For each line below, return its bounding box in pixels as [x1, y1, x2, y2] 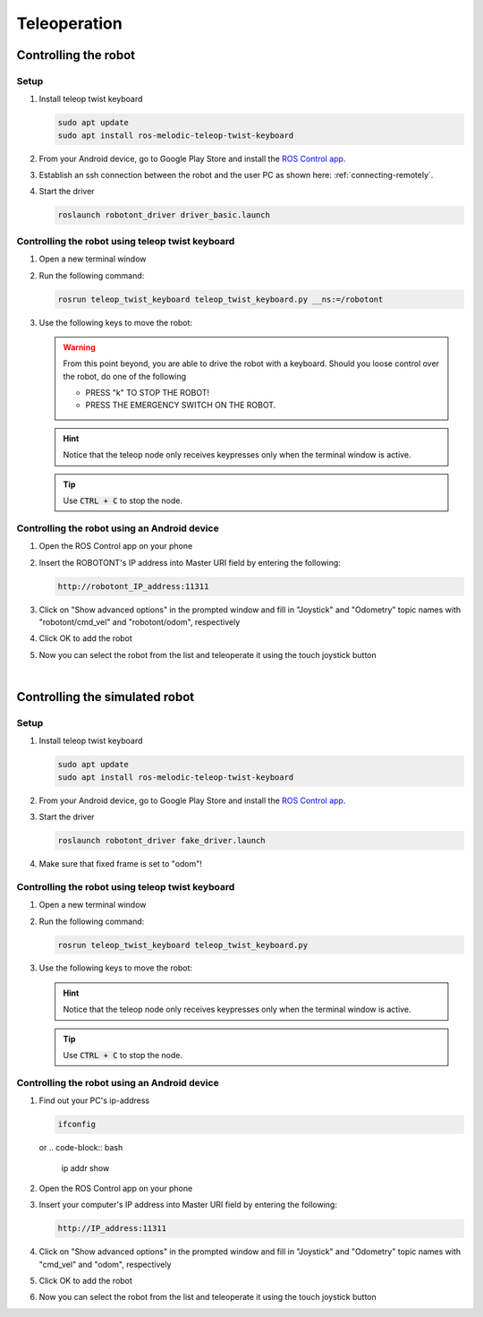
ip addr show [61, 1162, 110, 1173]
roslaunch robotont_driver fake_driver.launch [57, 835, 266, 845]
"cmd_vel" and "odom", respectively [38, 1259, 172, 1270]
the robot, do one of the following [63, 371, 187, 381]
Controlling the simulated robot [16, 689, 195, 705]
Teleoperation [16, 13, 123, 33]
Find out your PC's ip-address [38, 1095, 150, 1106]
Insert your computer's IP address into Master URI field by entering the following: [38, 1200, 337, 1210]
